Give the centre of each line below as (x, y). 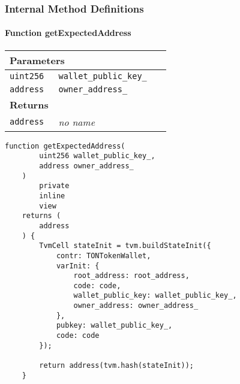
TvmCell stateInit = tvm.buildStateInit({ (125, 246)
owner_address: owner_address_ (136, 306)
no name (76, 122)
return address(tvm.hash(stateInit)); (116, 366)
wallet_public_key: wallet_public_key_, (155, 296)
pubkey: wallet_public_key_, (114, 326)
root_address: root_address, (131, 276)
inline (52, 196)
